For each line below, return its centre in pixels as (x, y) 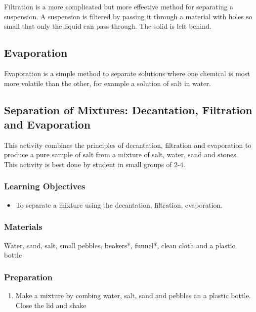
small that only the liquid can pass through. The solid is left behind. (108, 26)
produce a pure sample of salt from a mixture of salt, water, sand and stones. (121, 155)
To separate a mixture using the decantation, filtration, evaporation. (119, 204)
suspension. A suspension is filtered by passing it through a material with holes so (128, 16)
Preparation (28, 277)
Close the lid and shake (51, 305)
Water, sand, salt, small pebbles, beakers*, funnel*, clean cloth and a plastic (120, 245)
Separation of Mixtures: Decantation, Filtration (128, 110)
